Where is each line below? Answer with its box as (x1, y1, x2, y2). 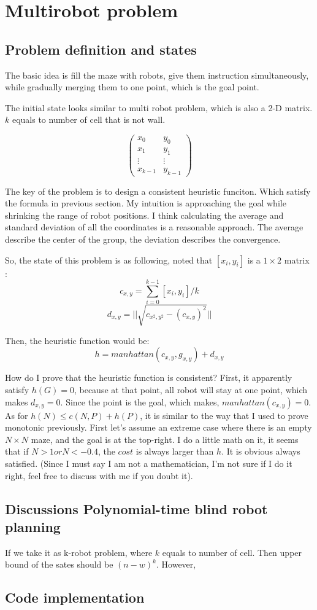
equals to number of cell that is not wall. (12, 113, 166, 126)
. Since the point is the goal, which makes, (60, 395, 220, 408)
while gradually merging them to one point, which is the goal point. (5, 80, 259, 93)
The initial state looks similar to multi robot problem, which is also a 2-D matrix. (5, 101, 313, 114)
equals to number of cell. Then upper (162, 545, 302, 558)
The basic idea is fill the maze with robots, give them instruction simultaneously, (5, 68, 309, 81)
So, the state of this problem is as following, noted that (5, 253, 213, 266)
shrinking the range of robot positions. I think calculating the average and (5, 208, 284, 221)
